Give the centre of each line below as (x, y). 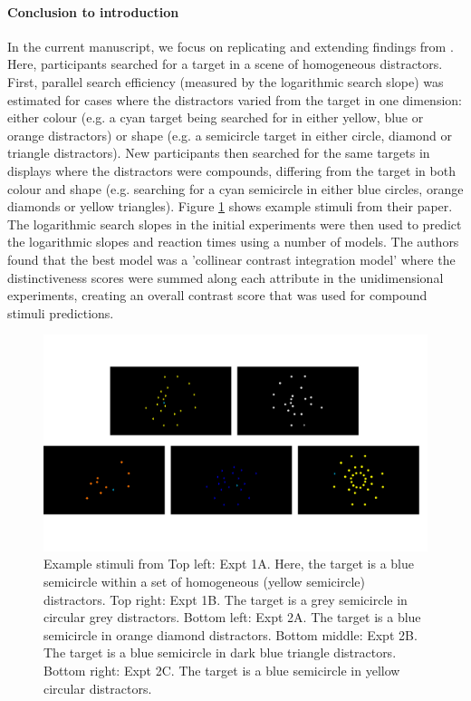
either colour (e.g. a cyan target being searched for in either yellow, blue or (216, 117)
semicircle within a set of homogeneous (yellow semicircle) (204, 581)
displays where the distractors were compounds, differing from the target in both (231, 170)
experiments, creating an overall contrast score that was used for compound (217, 295)
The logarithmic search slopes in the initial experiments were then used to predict (235, 224)
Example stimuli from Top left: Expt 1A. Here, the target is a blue (229, 564)
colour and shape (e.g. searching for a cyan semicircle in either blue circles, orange (235, 188)
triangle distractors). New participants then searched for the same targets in (219, 153)
